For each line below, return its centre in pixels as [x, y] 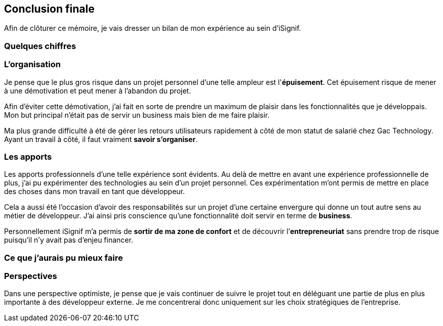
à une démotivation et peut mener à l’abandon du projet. [98, 90]
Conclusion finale [49, 9]
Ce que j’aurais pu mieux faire [64, 258]
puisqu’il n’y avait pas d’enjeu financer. [69, 240]
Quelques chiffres [40, 46]
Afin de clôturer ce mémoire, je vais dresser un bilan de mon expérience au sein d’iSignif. [153, 28]
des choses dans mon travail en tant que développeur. [95, 192]
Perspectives [31, 276]
